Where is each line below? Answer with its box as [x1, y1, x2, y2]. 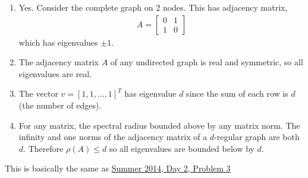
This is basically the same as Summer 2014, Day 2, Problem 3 [5, 162, 231, 174]
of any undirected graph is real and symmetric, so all [110, 56, 303, 68]
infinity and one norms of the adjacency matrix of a [18, 131, 208, 143]
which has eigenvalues [18, 36, 98, 48]
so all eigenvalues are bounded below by [109, 142, 254, 154]
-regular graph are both [214, 131, 300, 143]
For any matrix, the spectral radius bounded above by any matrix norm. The [18, 119, 300, 131]
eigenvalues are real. [18, 67, 92, 80]
